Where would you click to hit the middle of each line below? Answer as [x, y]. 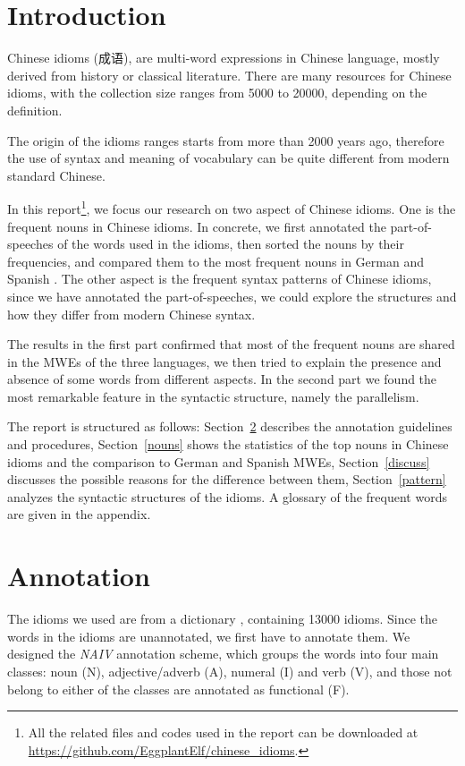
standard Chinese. [56, 175]
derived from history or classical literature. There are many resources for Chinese [229, 75]
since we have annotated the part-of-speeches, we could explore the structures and [232, 296]
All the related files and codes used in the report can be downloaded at [223, 732]
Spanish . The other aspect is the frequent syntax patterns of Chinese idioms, [220, 279]
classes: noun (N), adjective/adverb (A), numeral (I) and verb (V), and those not [230, 671]
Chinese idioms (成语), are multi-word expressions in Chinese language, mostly [224, 58]
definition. [35, 110]
